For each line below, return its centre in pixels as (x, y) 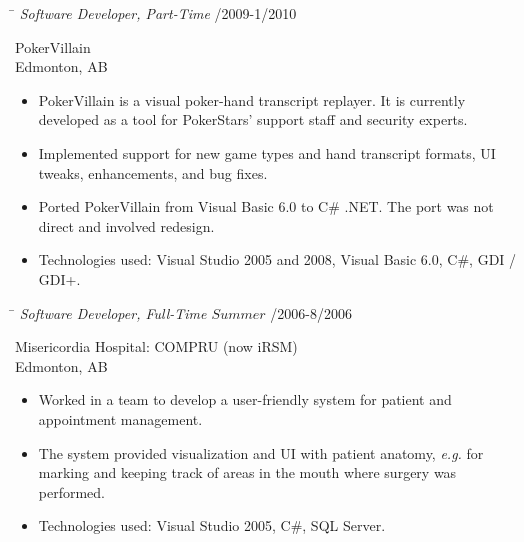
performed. (72, 491)
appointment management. (120, 418)
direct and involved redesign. (126, 225)
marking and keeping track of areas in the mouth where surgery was (247, 472)
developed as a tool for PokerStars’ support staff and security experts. (253, 119)
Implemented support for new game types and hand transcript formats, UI (267, 152)
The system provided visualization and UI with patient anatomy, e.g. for (261, 452)
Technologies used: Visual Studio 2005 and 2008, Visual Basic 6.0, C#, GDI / (277, 259)
